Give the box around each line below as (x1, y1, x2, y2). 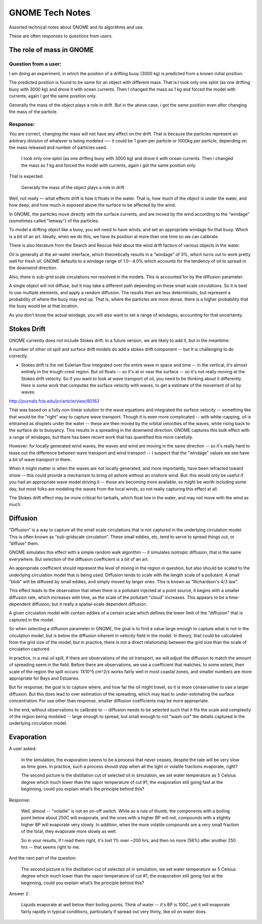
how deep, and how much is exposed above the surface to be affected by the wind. (9, 202, 176, 208)
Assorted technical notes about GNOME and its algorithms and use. (9, 24, 144, 30)
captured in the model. (9, 617, 54, 622)
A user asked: (9, 746, 37, 751)
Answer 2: (9, 891, 30, 896)
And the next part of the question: (9, 855, 77, 861)
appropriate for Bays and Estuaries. (9, 675, 80, 681)
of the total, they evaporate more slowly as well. (21, 828, 117, 834)
